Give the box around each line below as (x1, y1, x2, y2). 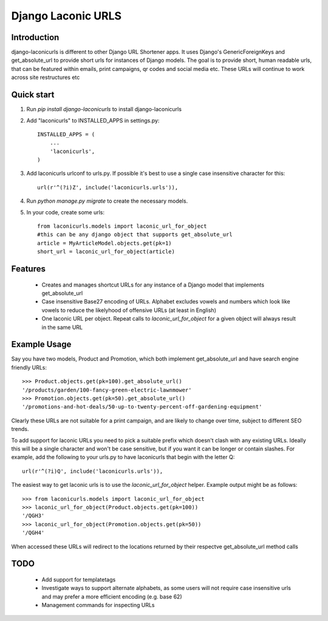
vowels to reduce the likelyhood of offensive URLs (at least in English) (41, 307, 217, 314)
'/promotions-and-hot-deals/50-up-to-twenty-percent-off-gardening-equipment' (22, 404, 262, 410)
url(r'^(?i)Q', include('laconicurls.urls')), (22, 467, 163, 475)
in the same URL (41, 324, 83, 331)
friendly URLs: (11, 364, 47, 371)
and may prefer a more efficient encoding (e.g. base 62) (41, 592, 182, 600)
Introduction (11, 32, 60, 42)
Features (11, 264, 46, 274)
